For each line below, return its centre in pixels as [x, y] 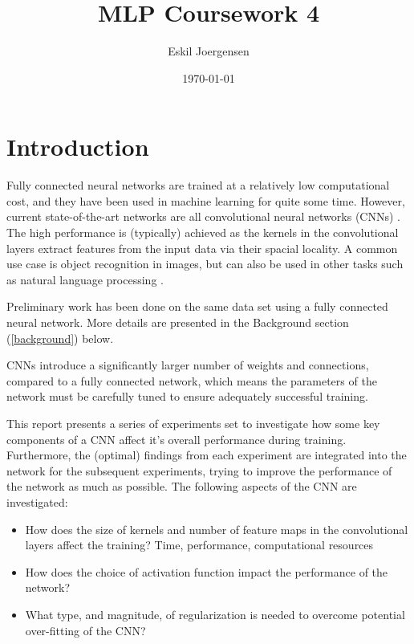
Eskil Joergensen [209, 51]
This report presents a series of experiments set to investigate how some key [193, 423]
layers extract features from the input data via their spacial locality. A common [202, 248]
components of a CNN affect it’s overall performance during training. [177, 439]
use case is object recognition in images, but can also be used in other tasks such [205, 264]
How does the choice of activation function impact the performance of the [207, 571]
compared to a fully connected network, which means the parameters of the [192, 380]
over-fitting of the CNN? [85, 630]
